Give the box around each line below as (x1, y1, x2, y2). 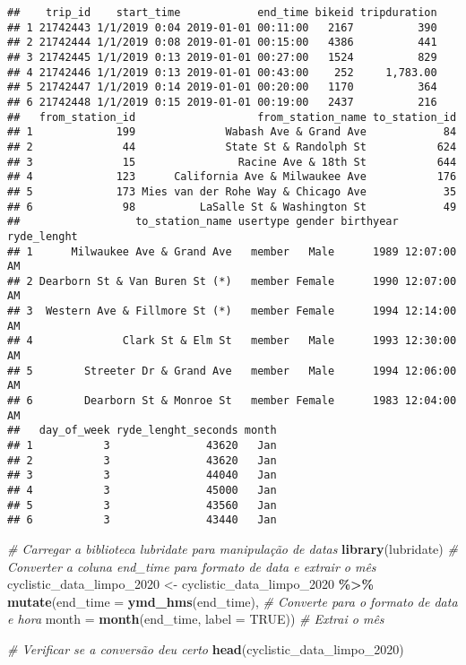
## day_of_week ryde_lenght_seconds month (7, 424, 277, 437)
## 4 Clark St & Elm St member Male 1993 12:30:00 (7, 334, 457, 348)
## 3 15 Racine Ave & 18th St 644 (7, 155, 457, 168)
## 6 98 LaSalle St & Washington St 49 (7, 200, 457, 213)
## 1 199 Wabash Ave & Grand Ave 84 (7, 125, 457, 139)
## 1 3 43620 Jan (7, 439, 277, 453)
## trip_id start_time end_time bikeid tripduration (7, 6, 437, 19)
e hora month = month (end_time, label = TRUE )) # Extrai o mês (7, 609, 384, 628)
